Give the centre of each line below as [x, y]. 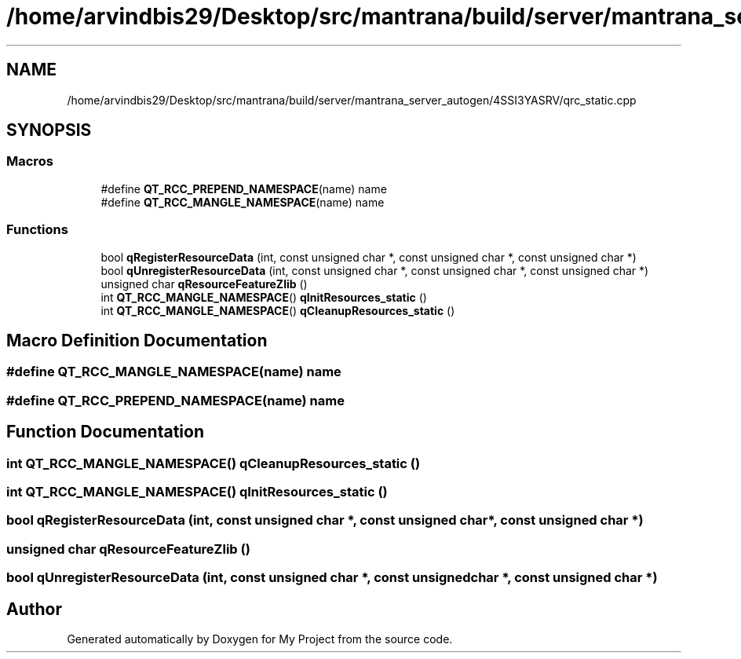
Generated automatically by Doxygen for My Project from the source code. [260, 639]
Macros [30, 161]
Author [34, 609]
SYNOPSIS [49, 130]
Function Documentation [105, 432]
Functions [37, 230]
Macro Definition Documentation [137, 340]
